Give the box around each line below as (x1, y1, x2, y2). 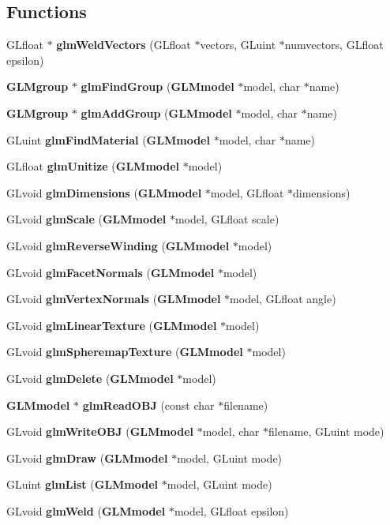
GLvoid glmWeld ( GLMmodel (6, 502, 166, 519)
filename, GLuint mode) (268, 423, 384, 440)
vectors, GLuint (200, 36, 276, 53)
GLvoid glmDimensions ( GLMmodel (6, 184, 202, 201)
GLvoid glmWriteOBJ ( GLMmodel (6, 423, 194, 440)
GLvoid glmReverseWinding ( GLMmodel (6, 237, 230, 253)
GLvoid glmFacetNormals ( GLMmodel (6, 264, 215, 280)
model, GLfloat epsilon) (174, 502, 289, 519)
